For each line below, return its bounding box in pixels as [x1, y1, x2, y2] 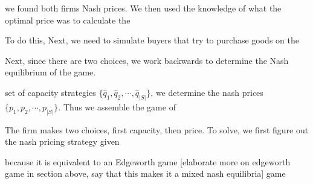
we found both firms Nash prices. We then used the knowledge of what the [5, 2, 282, 14]
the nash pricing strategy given [5, 135, 120, 148]
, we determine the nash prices [150, 86, 263, 98]
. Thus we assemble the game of [58, 100, 176, 113]
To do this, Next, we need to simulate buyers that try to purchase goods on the [5, 34, 299, 46]
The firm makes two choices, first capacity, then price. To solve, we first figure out [5, 123, 309, 136]
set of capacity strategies [5, 86, 96, 98]
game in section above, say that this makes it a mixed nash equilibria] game [5, 167, 286, 180]
